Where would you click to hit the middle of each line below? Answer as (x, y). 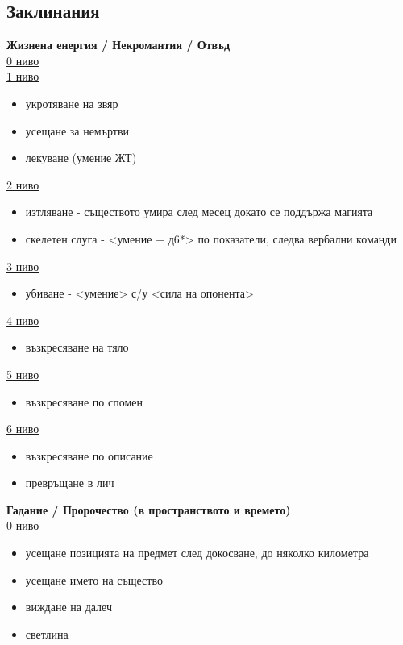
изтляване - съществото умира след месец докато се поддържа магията (199, 212)
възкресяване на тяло (77, 347)
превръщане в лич (70, 483)
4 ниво (23, 320)
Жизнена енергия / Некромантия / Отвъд (118, 45)
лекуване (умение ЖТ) (81, 158)
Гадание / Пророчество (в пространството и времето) (149, 509)
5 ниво (23, 374)
